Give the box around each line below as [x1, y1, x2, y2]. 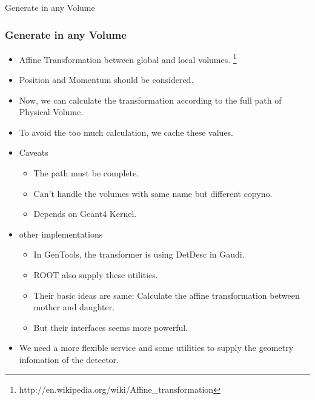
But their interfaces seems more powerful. [33, 321, 188, 333]
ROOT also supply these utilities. [33, 268, 158, 281]
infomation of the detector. [19, 353, 119, 365]
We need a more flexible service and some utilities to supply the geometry [19, 341, 294, 354]
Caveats [19, 146, 48, 159]
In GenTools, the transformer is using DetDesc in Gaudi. [33, 248, 245, 261]
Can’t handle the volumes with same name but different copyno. [33, 187, 273, 199]
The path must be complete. [33, 167, 139, 179]
